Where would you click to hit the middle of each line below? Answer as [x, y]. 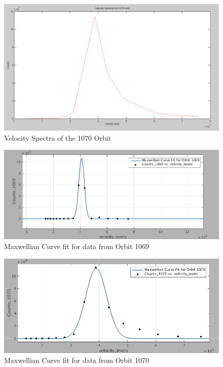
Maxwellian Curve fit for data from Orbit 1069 [77, 246]
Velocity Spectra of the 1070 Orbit [58, 137]
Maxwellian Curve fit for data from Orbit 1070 [77, 360]
